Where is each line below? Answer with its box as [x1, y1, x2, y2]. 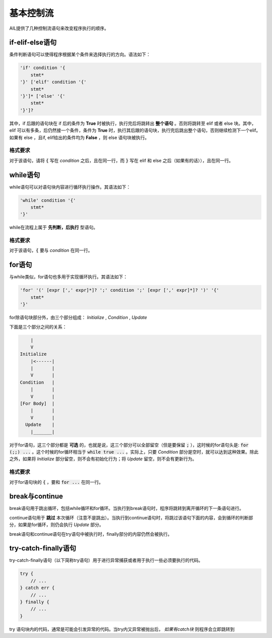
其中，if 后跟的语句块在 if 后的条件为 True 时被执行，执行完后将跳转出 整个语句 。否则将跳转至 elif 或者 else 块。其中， [9, 120, 256, 126]
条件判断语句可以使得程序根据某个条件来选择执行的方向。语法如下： [9, 51, 151, 57]
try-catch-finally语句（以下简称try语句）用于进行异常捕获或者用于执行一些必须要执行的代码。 [9, 557, 203, 563]
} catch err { [20, 585, 55, 591]
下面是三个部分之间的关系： [9, 324, 67, 330]
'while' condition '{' [20, 197, 76, 203]
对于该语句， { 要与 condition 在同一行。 [9, 247, 93, 253]
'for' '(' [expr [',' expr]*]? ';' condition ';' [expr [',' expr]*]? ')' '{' [20, 287, 219, 293]
